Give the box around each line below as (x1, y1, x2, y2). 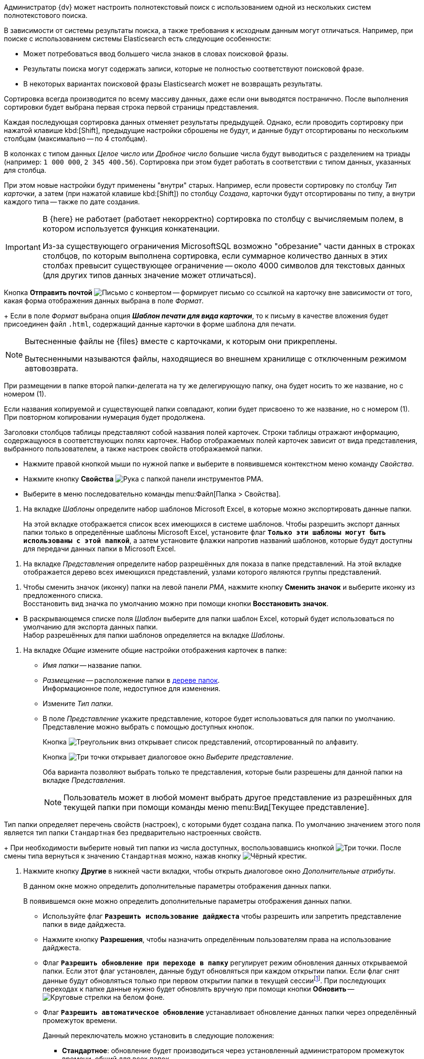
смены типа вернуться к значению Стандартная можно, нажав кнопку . (4, 852, 307, 860)
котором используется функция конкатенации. (42, 224, 220, 233)
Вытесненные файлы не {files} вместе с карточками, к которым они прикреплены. (25, 336, 337, 346)
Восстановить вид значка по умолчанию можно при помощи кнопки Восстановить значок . (23, 599, 329, 608)
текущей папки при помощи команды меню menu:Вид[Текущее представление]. (63, 802, 369, 812)
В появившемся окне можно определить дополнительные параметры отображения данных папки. (23, 897, 352, 905)
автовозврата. (25, 364, 79, 373)
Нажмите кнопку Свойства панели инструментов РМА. (23, 475, 264, 483)
